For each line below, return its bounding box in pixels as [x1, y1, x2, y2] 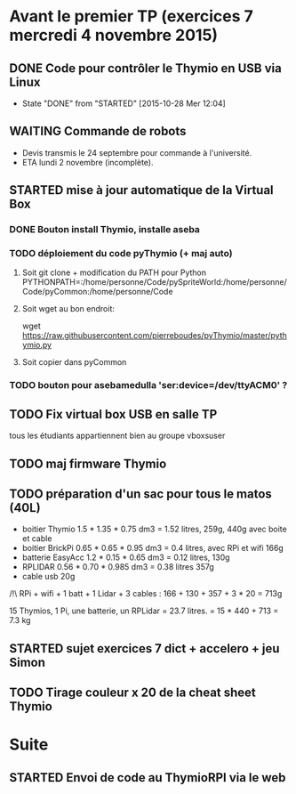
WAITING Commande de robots [9, 124, 187, 139]
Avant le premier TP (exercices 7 [9, 6, 253, 27]
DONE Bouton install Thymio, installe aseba [9, 223, 200, 236]
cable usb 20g [21, 571, 76, 582]
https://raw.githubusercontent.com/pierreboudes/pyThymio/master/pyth [21, 330, 287, 341]
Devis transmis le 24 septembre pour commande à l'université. [21, 147, 252, 158]
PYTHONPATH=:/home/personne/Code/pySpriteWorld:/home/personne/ [21, 277, 287, 288]
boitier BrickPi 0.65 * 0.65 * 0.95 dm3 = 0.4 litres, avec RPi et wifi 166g [21, 543, 284, 554]
